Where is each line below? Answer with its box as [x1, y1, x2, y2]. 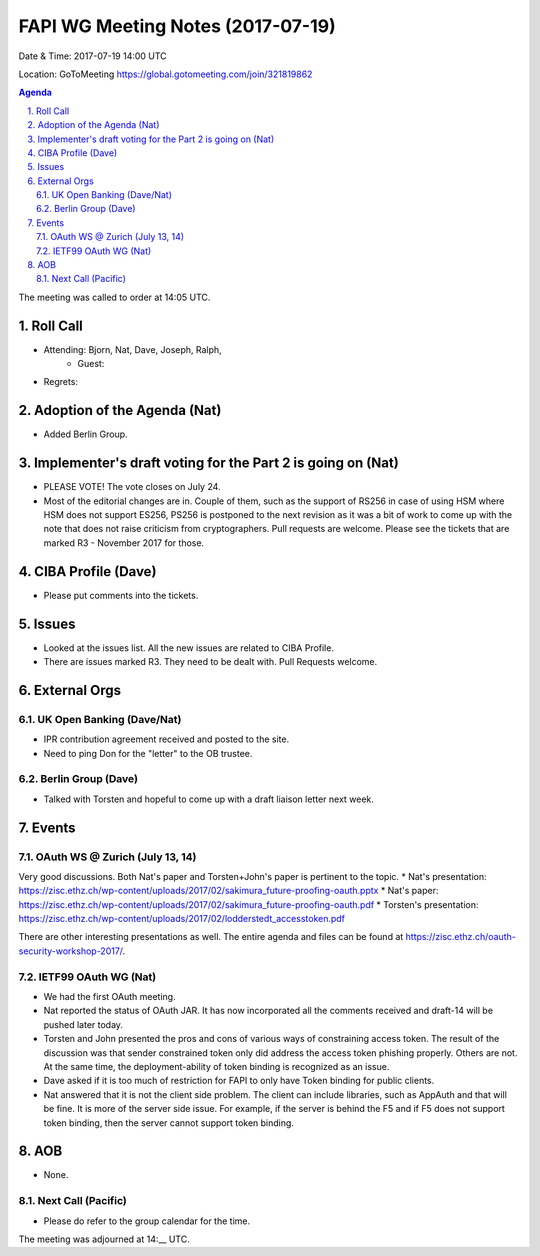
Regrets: [43, 376, 79, 388]
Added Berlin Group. [43, 428, 129, 440]
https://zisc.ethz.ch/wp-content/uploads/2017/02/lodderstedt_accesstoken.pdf [18, 913, 345, 925]
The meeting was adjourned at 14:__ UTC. [18, 1233, 190, 1245]
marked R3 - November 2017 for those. [43, 536, 205, 549]
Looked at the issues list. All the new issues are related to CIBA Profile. [43, 641, 335, 654]
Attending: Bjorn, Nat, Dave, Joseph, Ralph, [43, 343, 222, 355]
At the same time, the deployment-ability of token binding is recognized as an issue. [43, 1060, 390, 1072]
